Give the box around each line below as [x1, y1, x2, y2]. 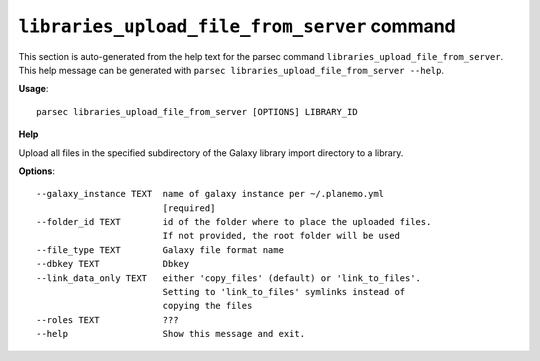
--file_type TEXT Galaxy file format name [36, 244, 285, 255]
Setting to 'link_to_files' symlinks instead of [162, 286, 406, 298]
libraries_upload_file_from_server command [18, 15, 457, 37]
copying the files [162, 300, 253, 312]
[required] [162, 202, 216, 214]
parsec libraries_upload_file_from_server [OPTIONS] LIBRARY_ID [36, 106, 359, 117]
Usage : [18, 83, 49, 95]
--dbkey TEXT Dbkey [36, 258, 190, 270]
